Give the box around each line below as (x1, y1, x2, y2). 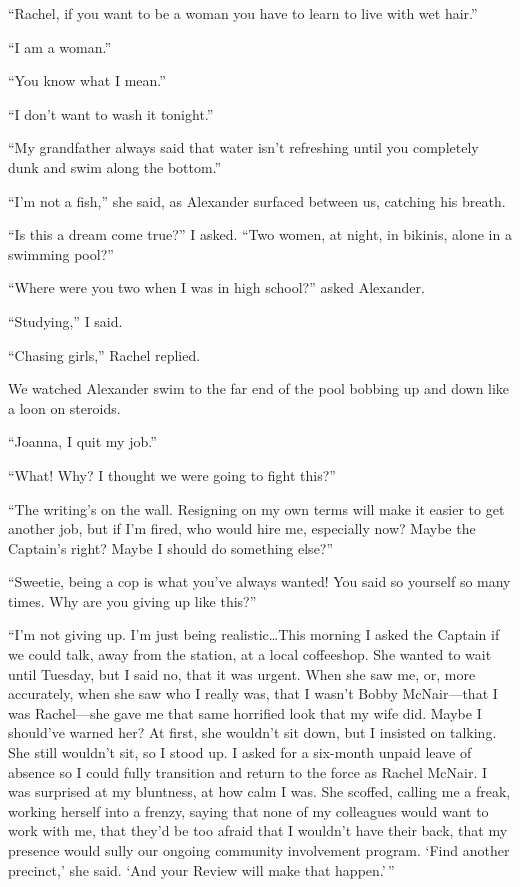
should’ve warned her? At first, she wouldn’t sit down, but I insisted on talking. (8, 722, 497, 743)
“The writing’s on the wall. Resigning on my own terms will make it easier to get (8, 498, 505, 519)
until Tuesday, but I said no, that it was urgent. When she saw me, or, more (8, 663, 476, 684)
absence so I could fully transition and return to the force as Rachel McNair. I (8, 761, 488, 782)
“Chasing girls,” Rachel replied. (8, 344, 201, 365)
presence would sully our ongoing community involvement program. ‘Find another (8, 840, 510, 860)
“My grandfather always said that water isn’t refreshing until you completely (8, 137, 479, 158)
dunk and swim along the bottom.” (8, 156, 222, 177)
